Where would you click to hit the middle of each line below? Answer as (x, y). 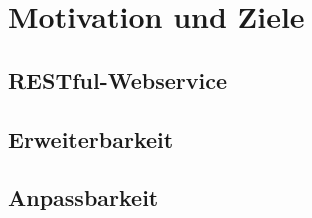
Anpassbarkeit (83, 197)
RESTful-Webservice (117, 79)
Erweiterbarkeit (91, 138)
